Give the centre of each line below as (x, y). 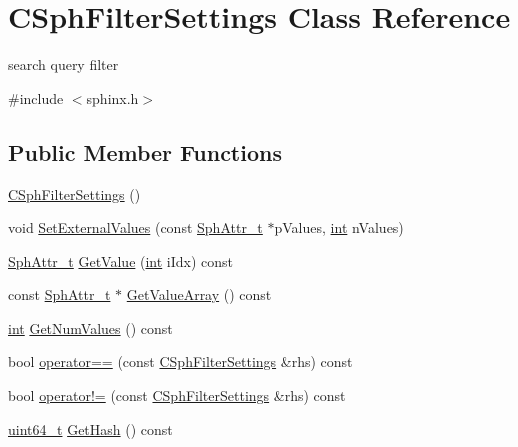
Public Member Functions (145, 151)
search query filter (63, 64)
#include (36, 97)
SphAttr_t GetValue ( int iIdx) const (121, 260)
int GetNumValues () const (90, 327)
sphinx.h (112, 97)
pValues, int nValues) (339, 227)
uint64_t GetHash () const (90, 428)
